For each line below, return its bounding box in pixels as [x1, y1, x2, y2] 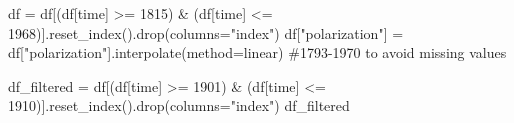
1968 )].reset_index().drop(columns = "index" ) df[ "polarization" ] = [8, 22, 404, 43]
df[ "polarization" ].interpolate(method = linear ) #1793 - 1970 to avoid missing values [8, 42, 507, 63]
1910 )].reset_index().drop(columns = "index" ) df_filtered [8, 95, 350, 116]
